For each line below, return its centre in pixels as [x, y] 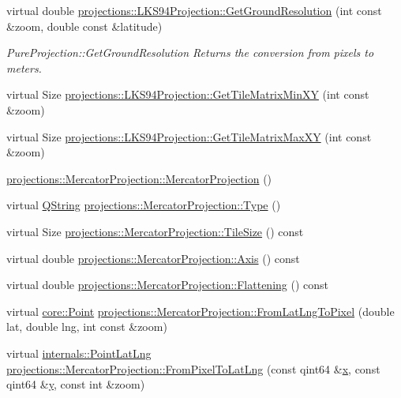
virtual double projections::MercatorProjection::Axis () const [153, 258]
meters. [24, 68]
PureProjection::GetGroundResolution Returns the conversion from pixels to [190, 53]
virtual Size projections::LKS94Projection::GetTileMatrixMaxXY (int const [189, 136]
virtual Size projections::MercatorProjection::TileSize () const [155, 231]
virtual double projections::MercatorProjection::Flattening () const [168, 285]
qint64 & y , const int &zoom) [76, 384]
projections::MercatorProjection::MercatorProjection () [139, 178]
